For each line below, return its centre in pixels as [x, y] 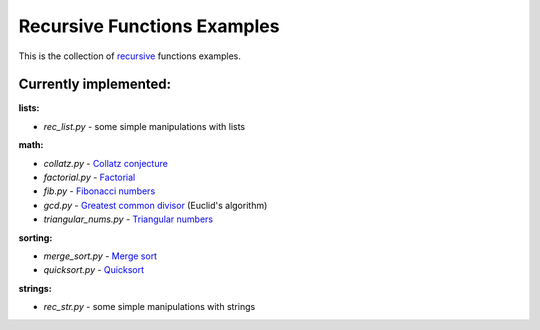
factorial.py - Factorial [89, 177]
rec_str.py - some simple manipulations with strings [149, 307]
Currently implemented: [95, 84]
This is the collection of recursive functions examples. [130, 56]
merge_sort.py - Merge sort [100, 256]
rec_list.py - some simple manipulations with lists [144, 126]
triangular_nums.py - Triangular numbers [128, 219]
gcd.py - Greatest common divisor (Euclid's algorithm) [155, 205]
